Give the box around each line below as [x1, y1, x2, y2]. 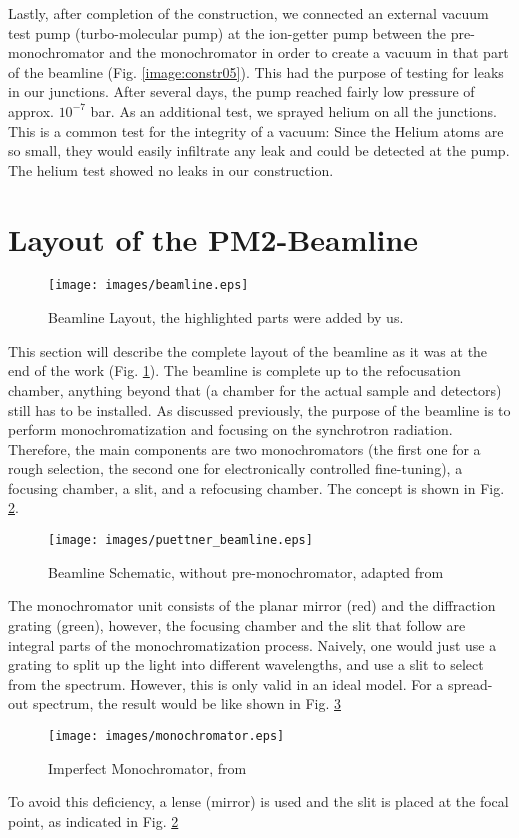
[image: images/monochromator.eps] [48, 728, 285, 743]
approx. [8, 100, 54, 121]
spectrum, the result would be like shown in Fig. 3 [32, 693, 342, 714]
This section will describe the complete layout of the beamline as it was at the [8, 340, 488, 361]
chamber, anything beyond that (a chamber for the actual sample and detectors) [8, 379, 502, 400]
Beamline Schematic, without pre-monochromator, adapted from [48, 561, 444, 582]
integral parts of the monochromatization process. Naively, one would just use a [8, 634, 497, 655]
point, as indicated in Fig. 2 [8, 810, 179, 831]
